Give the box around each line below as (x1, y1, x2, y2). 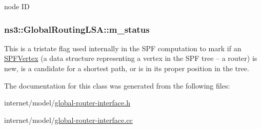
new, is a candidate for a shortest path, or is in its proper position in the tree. (4, 63, 249, 73)
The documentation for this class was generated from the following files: (4, 80, 230, 91)
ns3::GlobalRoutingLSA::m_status (4, 23, 150, 35)
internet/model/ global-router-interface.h (4, 97, 130, 108)
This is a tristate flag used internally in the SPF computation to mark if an (4, 42, 242, 53)
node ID (4, 1, 30, 11)
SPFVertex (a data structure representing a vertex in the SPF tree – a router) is (4, 53, 257, 63)
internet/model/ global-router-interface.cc (4, 114, 133, 125)
